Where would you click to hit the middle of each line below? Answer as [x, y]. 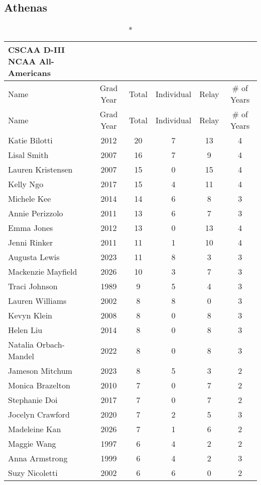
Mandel [21, 356]
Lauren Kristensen [40, 170]
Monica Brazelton [39, 385]
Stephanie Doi [33, 400]
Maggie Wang [32, 444]
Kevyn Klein [30, 315]
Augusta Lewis [34, 257]
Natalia [21, 345]
